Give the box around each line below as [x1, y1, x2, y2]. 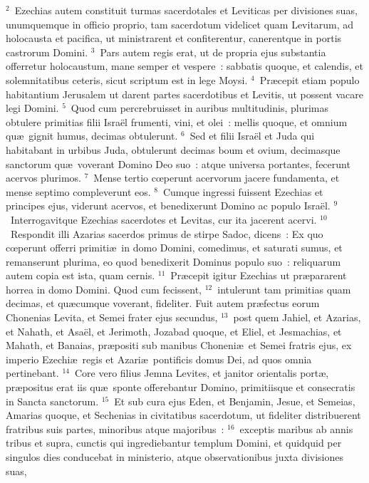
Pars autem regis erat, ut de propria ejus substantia [100, 44, 326, 59]
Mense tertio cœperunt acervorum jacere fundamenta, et [93, 170, 340, 185]
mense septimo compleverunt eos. [6, 184, 151, 199]
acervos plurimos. [6, 170, 82, 185]
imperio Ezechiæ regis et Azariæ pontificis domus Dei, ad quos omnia [6, 351, 312, 366]
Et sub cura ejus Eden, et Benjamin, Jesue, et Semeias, [114, 393, 355, 408]
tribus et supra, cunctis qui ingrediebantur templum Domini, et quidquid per [6, 435, 342, 450]
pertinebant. [6, 365, 59, 380]
